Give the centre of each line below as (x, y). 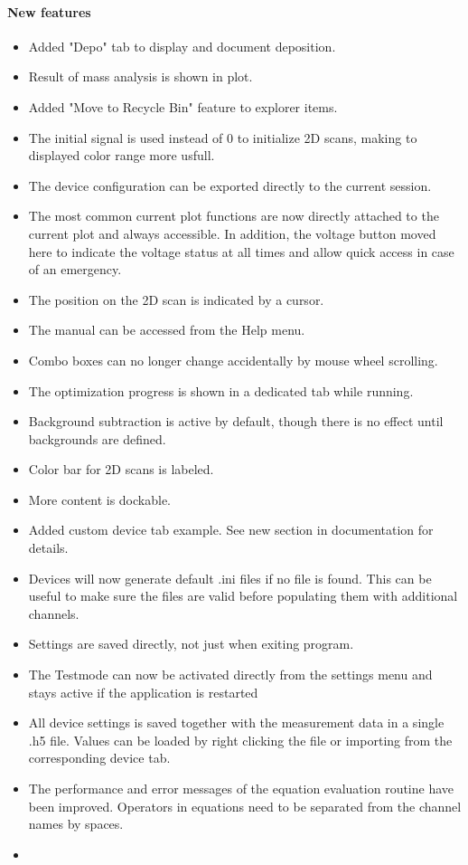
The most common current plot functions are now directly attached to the (234, 216)
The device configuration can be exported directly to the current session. (230, 185)
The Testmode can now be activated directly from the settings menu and (230, 675)
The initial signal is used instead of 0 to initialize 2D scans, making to (223, 137)
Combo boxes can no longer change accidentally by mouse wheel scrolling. (233, 360)
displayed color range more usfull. (122, 155)
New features (49, 11)
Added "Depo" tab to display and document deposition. (182, 46)
